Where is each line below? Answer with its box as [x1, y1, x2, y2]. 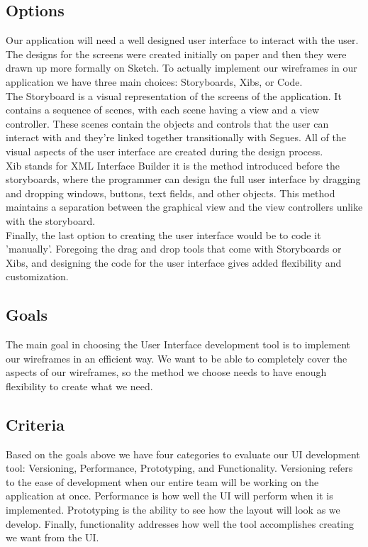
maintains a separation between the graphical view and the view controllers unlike [6, 199, 363, 214]
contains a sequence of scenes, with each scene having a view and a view [6, 102, 320, 117]
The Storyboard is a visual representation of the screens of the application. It [6, 88, 342, 103]
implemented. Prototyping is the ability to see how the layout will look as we [6, 502, 340, 517]
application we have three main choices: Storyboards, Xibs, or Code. [6, 74, 303, 89]
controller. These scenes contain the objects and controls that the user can [6, 116, 329, 131]
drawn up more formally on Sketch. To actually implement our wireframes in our [6, 60, 357, 75]
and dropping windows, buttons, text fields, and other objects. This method [6, 185, 335, 200]
